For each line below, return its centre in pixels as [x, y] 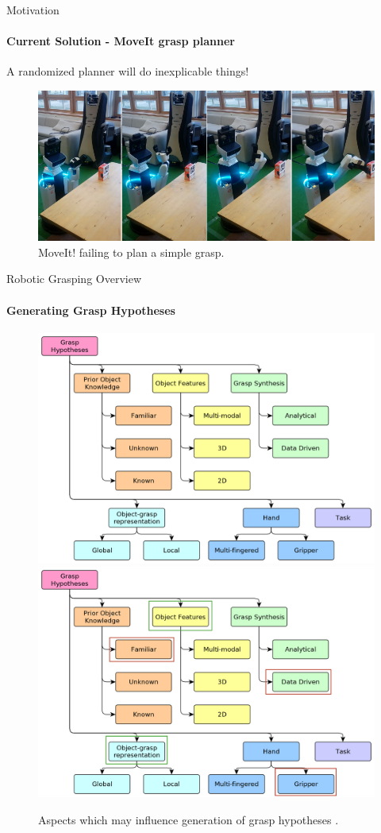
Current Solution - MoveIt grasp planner [121, 41]
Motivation [33, 10]
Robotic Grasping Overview [74, 279]
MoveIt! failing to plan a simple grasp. [131, 252]
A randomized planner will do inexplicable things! [128, 71]
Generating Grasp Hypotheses [91, 310]
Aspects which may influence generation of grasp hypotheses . [189, 819]
